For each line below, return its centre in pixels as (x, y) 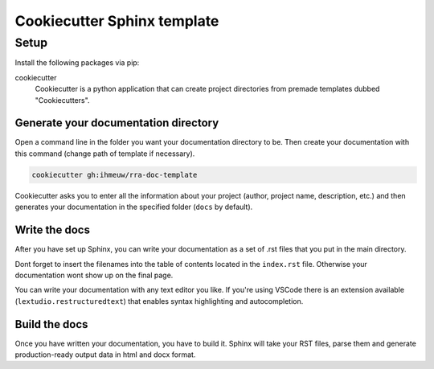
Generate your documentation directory (117, 123)
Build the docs (51, 324)
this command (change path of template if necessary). (105, 154)
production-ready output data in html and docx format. (105, 355)
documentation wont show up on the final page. (94, 275)
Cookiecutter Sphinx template (117, 21)
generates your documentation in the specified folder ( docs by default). (134, 207)
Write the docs (52, 230)
